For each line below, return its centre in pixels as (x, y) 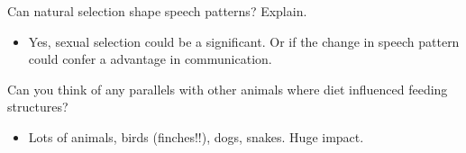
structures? (38, 107)
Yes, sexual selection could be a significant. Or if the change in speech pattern (244, 41)
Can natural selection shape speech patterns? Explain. (157, 11)
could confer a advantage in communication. (150, 59)
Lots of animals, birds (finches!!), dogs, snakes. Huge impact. (196, 136)
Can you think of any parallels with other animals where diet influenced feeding (228, 89)
